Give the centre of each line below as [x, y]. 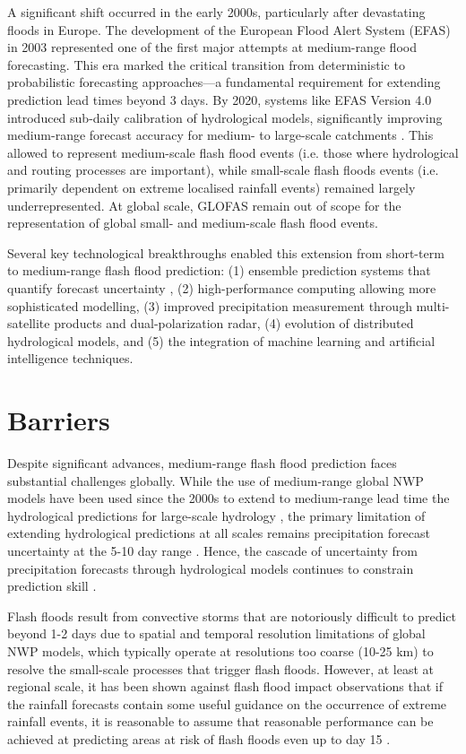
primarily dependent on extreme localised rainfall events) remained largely [211, 187]
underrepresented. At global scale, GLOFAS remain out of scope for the [204, 205]
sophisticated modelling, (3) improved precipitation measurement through [210, 305]
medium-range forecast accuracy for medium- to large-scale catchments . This [220, 135]
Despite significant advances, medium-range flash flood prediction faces [202, 463]
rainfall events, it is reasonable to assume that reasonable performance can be [220, 721]
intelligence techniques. [70, 358]
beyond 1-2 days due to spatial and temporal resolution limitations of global [216, 633]
